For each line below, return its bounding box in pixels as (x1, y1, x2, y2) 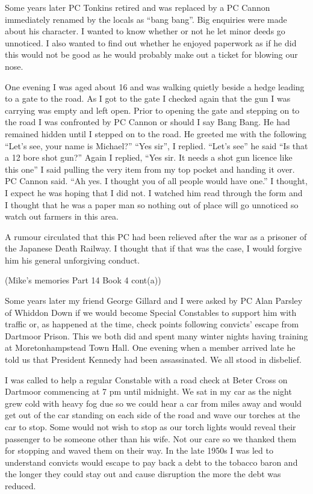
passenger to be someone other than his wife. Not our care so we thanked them (5, 432, 297, 445)
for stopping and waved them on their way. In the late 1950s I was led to (5, 444, 273, 457)
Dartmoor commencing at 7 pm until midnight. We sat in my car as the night (5, 385, 292, 398)
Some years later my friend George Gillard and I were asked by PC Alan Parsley (5, 294, 303, 307)
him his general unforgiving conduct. (5, 253, 140, 266)
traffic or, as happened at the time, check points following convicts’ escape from (5, 318, 299, 330)
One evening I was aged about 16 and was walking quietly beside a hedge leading (5, 80, 305, 93)
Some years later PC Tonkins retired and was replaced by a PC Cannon (5, 1, 270, 13)
